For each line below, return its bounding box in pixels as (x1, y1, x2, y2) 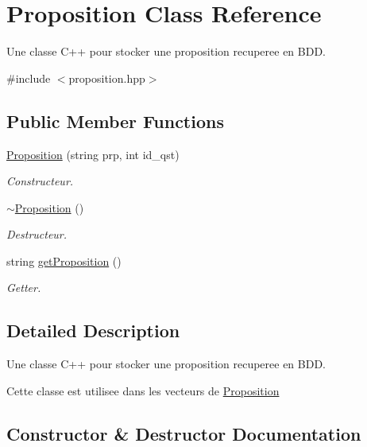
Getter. (6, 279, 41, 296)
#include (6, 69, 51, 86)
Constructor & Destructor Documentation (6, 421, 361, 445)
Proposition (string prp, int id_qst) (6, 146, 180, 162)
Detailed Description (6, 318, 180, 343)
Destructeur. (6, 226, 68, 243)
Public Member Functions (6, 108, 224, 133)
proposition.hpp (68, 69, 145, 86)
